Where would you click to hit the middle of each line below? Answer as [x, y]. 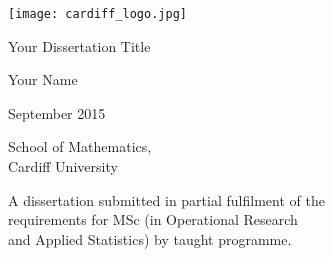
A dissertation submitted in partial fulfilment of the [166, 199]
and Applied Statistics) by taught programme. [150, 238]
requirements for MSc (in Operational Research [153, 219]
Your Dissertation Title [79, 45]
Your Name [43, 79]
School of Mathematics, [80, 146]
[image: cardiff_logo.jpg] [97, 14]
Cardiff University [63, 166]
